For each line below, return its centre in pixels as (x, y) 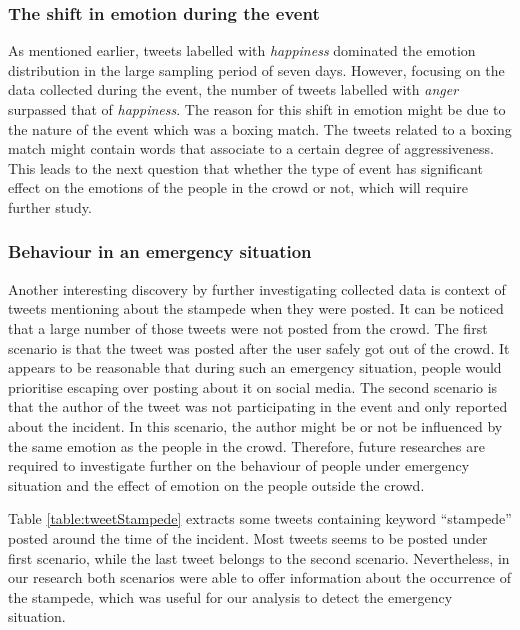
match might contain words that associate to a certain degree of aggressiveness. (251, 148)
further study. (50, 206)
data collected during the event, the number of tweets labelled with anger (233, 89)
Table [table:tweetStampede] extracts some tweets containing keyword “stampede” (260, 518)
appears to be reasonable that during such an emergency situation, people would (255, 367)
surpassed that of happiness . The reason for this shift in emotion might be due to (257, 109)
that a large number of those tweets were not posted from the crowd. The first (248, 327)
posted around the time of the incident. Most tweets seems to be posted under (248, 537)
